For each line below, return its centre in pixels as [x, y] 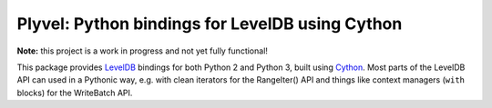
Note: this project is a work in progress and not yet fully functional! [143, 51]
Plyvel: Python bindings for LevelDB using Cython [210, 24]
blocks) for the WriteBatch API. [75, 93]
